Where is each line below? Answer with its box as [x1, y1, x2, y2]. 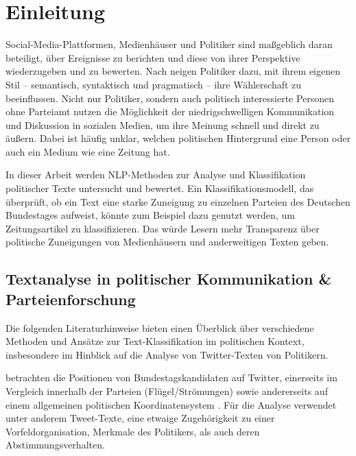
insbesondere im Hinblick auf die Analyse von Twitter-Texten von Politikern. [5, 347, 329, 361]
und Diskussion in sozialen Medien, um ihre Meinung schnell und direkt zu [5, 117, 320, 132]
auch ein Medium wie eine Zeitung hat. [5, 144, 170, 158]
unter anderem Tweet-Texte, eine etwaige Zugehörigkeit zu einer [5, 411, 275, 425]
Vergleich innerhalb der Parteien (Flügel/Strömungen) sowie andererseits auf [5, 384, 328, 398]
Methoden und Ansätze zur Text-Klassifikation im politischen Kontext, [5, 334, 305, 348]
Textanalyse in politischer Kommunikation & [5, 268, 332, 289]
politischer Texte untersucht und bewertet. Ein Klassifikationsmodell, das [5, 181, 314, 195]
